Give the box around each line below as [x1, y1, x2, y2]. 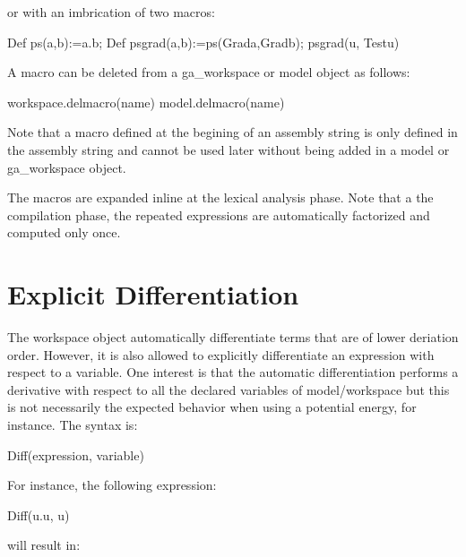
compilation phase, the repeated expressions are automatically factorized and [7, 205, 430, 224]
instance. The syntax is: [7, 416, 138, 434]
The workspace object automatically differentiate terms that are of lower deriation [7, 328, 459, 347]
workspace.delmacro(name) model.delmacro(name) [7, 92, 285, 111]
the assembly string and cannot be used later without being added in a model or [7, 140, 450, 159]
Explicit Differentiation [7, 276, 299, 313]
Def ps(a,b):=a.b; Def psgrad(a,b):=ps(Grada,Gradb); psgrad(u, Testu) [7, 32, 400, 51]
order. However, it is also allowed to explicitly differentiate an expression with [7, 345, 435, 364]
